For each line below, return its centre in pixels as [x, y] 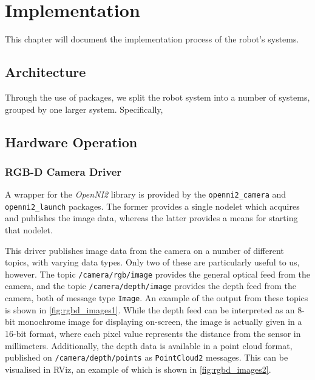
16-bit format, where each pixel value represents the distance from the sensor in [153, 333]
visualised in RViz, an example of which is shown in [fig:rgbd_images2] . [138, 369]
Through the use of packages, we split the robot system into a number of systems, [157, 97]
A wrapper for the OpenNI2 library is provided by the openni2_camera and [146, 194]
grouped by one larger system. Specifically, [84, 109]
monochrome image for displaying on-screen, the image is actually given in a [160, 322]
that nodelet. [29, 230]
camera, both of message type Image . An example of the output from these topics [157, 298]
